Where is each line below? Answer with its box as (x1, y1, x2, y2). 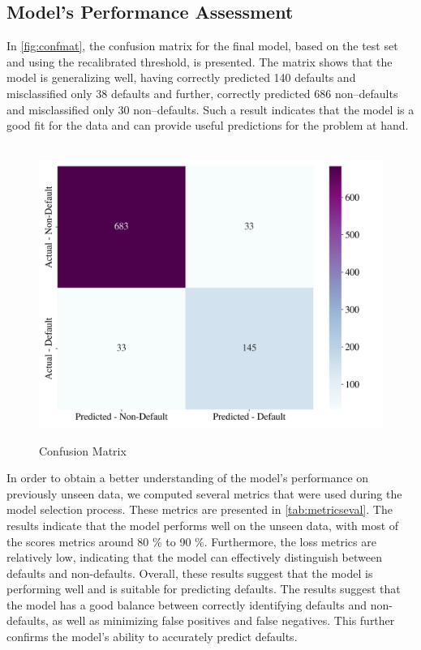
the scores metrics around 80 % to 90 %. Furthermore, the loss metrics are (6, 532, 376, 550)
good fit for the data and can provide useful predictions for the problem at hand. (6, 117, 409, 134)
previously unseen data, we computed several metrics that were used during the (6, 485, 402, 502)
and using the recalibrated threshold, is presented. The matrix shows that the (6, 53, 393, 70)
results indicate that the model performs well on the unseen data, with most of (6, 516, 399, 533)
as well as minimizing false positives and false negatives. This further (52, 612, 395, 629)
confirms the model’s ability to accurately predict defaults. (6, 628, 298, 645)
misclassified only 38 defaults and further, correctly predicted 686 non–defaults (6, 84, 398, 101)
